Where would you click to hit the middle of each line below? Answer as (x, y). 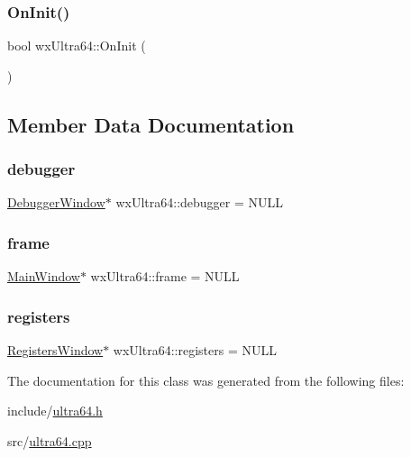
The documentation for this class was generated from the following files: (206, 380)
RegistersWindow (55, 350)
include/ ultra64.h (55, 411)
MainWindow (44, 276)
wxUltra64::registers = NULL (195, 350)
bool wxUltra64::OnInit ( (77, 46)
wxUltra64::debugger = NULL (200, 202)
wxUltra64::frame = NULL (165, 276)
